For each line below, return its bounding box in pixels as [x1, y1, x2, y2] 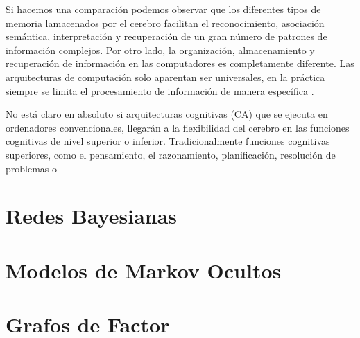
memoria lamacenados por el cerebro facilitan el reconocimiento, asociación [6, 15, 325, 30]
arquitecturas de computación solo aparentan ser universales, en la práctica [6, 69, 325, 84]
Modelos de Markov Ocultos [6, 256, 282, 284]
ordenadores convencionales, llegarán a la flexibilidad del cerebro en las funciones [6, 120, 350, 134]
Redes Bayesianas [6, 202, 178, 230]
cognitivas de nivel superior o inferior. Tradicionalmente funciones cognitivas [6, 134, 330, 148]
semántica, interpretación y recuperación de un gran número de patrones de [6, 29, 327, 44]
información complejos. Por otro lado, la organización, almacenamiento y [6, 42, 315, 57]
